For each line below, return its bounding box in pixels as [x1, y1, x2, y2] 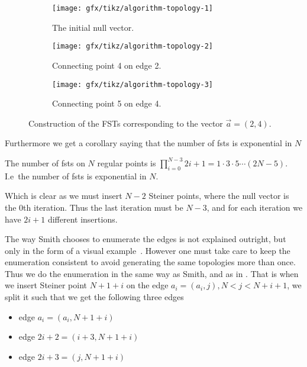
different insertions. [47, 213, 118, 225]
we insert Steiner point [5, 279, 87, 291]
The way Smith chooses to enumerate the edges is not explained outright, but [5, 233, 286, 245]
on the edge [126, 279, 169, 291]
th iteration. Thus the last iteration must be [23, 201, 183, 213]
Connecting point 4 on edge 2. [52, 59, 161, 71]
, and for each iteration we [206, 201, 303, 213]
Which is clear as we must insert [5, 189, 122, 202]
